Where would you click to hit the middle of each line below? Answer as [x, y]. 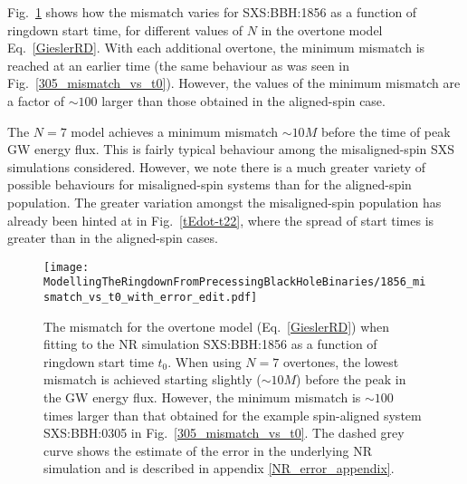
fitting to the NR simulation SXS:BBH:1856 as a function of [210, 344]
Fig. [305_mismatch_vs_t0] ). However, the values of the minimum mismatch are [234, 83]
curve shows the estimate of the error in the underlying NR [208, 450]
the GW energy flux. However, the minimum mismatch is [202, 397]
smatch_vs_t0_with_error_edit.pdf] [151, 298]
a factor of [36, 100]
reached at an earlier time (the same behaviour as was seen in [179, 65]
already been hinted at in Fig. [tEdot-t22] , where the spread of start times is [221, 220]
